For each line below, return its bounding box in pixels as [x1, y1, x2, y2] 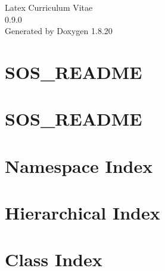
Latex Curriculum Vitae [5, 1, 93, 13]
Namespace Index [5, 153, 153, 178]
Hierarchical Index [5, 200, 160, 225]
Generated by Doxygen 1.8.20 [5, 25, 113, 37]
